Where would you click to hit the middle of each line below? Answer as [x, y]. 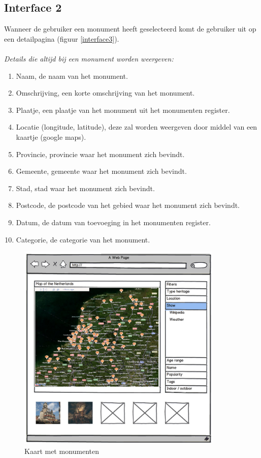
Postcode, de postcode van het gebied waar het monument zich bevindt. [128, 205]
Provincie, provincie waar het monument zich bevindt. [100, 154]
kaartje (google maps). [51, 136]
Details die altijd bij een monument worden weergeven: [89, 58]
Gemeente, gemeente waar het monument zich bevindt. [101, 171]
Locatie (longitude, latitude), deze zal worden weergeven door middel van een [137, 127]
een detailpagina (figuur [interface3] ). [62, 38]
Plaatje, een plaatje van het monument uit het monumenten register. [123, 110]
